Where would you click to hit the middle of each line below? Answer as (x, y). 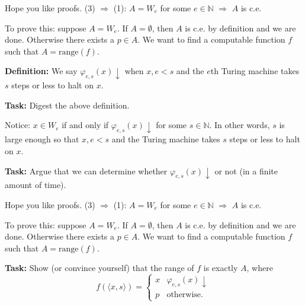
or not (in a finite (246, 170)
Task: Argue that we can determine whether (86, 170)
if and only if (85, 125)
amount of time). (36, 185)
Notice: (18, 125)
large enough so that (42, 139)
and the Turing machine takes (166, 139)
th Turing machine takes (255, 71)
